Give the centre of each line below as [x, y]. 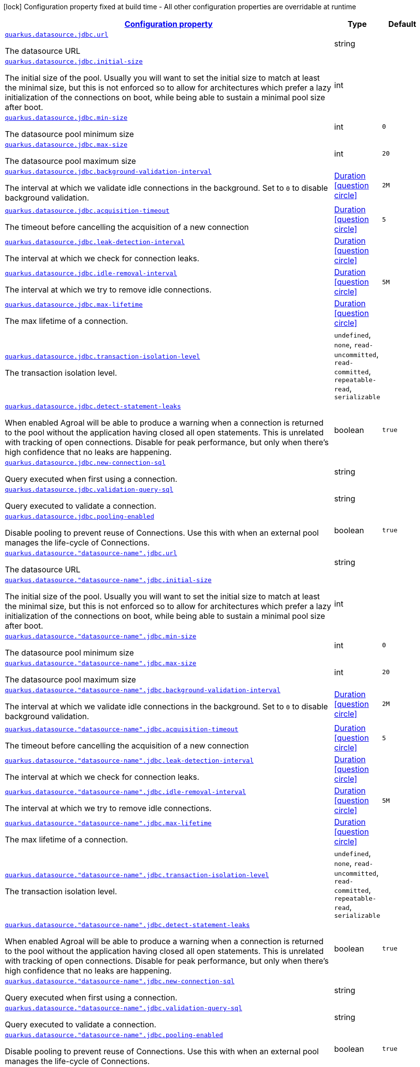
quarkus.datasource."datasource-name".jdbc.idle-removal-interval [126, 792]
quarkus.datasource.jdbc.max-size [66, 145]
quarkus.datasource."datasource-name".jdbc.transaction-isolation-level [137, 875]
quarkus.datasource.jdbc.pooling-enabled [80, 516]
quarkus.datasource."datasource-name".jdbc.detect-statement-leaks [127, 925]
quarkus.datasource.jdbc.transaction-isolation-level [103, 356]
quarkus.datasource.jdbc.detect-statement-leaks [93, 406]
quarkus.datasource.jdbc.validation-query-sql [89, 489]
